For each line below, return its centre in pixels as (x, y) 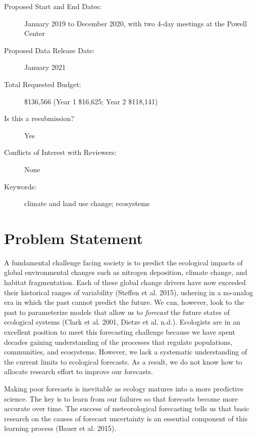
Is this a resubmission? (39, 118)
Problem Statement (73, 238)
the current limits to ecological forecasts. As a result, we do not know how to (123, 361)
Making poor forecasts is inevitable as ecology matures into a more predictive (124, 388)
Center (35, 33)
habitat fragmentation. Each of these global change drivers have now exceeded (125, 282)
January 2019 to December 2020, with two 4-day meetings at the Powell (136, 23)
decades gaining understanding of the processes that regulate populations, (118, 342)
